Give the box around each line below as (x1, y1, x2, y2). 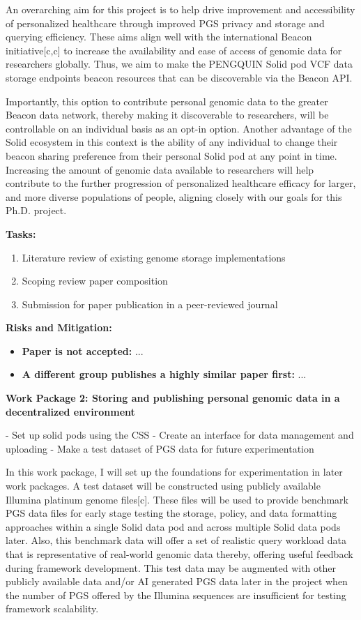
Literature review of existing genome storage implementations (22, 250, 286, 264)
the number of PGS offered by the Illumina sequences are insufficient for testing (6, 587, 346, 602)
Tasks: (6, 226, 36, 241)
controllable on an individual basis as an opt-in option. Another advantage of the (6, 121, 352, 135)
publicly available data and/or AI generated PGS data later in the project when (6, 574, 348, 589)
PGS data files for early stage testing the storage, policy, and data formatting (6, 506, 337, 520)
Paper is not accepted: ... (22, 343, 144, 358)
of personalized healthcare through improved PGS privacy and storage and (6, 15, 325, 30)
